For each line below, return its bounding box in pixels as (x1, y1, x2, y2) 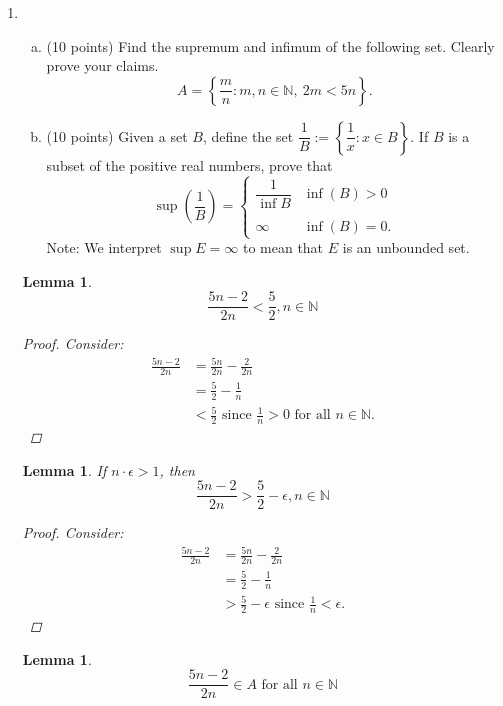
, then (159, 459, 195, 480)
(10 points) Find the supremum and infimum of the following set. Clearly (46, 35, 495, 56)
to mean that (242, 237, 324, 258)
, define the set (202, 125, 294, 146)
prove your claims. (46, 55, 159, 76)
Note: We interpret (46, 237, 162, 258)
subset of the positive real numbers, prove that (46, 154, 333, 175)
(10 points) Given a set (46, 125, 188, 146)
